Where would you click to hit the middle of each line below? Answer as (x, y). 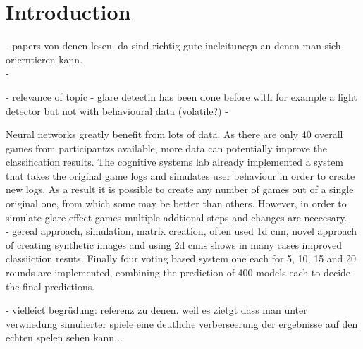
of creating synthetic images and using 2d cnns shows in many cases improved (174, 244)
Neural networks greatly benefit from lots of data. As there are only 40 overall (174, 134)
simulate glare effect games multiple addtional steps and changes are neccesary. (177, 217)
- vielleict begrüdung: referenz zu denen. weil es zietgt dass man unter (156, 310)
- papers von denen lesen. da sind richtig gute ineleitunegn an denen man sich (173, 45)
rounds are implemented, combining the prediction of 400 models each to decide (178, 273)
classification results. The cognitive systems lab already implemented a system (175, 162)
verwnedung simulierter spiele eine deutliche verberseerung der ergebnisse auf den (182, 323)
